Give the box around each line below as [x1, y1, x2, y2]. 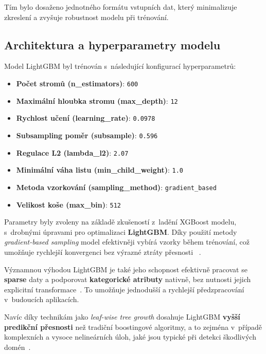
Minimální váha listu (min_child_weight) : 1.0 [16, 164, 183, 175]
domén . [4, 341, 31, 352]
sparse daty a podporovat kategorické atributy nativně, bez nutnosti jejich [4, 274, 251, 285]
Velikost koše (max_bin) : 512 [16, 199, 121, 210]
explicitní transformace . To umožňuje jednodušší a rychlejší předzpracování [4, 284, 244, 294]
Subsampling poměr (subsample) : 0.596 [16, 129, 158, 140]
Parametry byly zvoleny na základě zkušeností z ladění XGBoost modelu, [4, 216, 237, 227]
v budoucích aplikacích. [4, 294, 79, 305]
